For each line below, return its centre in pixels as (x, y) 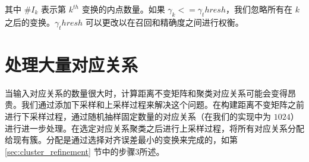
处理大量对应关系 (72, 64)
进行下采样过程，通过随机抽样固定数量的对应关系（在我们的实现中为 (138, 116)
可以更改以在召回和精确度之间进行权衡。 (164, 22)
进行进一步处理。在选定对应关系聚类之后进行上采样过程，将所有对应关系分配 (154, 128)
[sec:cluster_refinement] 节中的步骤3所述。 (85, 151)
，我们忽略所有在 (259, 9)
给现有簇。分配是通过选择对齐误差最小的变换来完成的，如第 (121, 140)
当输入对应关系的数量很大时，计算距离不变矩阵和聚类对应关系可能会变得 (146, 93)
